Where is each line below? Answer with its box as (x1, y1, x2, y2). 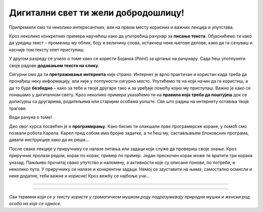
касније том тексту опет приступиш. (9, 47, 85, 53)
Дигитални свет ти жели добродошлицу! (9, 7, 185, 18)
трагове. (9, 105, 27, 111)
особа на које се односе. (9, 201, 62, 207)
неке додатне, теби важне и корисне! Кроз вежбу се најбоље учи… (9, 173, 150, 179)
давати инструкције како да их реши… (9, 137, 90, 143)
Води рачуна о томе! (9, 114, 52, 120)
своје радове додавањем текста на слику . (9, 62, 100, 68)
